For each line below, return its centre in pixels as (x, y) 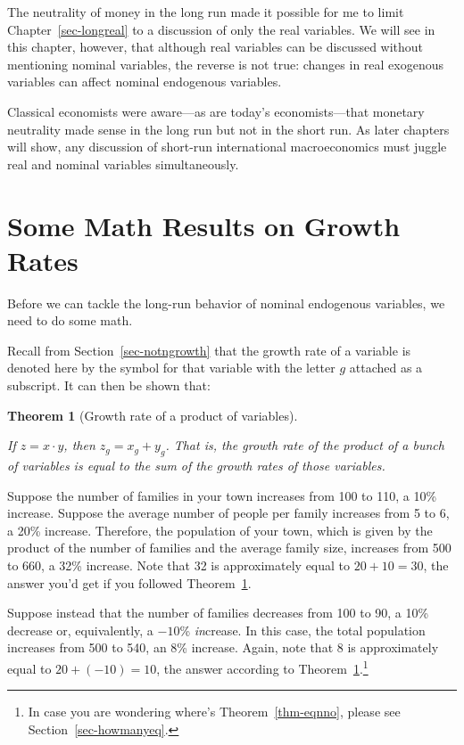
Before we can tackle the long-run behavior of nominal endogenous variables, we (226, 303)
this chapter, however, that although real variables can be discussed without (215, 47)
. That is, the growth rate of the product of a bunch (305, 445)
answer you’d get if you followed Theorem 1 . (129, 582)
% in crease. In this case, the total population (302, 630)
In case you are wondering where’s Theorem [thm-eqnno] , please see (214, 712)
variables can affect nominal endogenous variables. (145, 82)
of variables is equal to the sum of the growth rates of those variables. (196, 466)
